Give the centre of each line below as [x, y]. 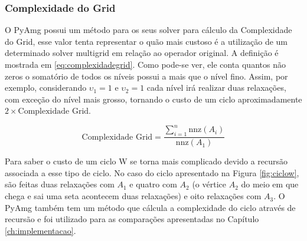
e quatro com [153, 184]
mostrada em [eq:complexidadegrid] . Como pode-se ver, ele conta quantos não [145, 64]
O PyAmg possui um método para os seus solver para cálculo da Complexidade [148, 30]
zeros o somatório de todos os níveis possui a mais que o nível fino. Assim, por [146, 76]
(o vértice [209, 184]
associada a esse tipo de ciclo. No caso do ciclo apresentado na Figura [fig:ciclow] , [152, 172]
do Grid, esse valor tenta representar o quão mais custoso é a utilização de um [146, 41]
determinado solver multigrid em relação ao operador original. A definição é [142, 53]
